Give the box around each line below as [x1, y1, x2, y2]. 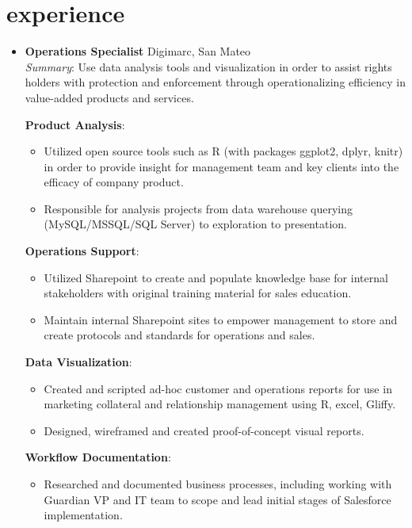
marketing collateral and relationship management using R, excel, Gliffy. [44, 396, 396, 412]
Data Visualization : [25, 354, 132, 370]
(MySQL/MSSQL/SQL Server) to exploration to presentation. [44, 216, 347, 232]
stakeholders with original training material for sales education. [44, 285, 352, 301]
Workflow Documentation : [25, 449, 171, 465]
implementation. [44, 507, 123, 523]
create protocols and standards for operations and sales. [44, 327, 315, 343]
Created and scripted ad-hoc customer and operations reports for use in [44, 380, 392, 396]
